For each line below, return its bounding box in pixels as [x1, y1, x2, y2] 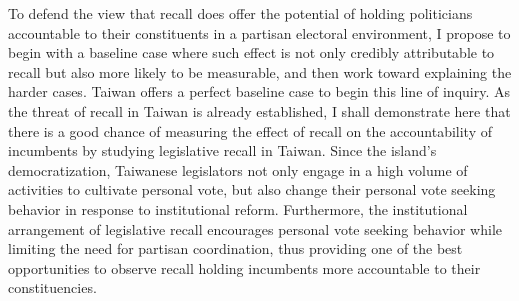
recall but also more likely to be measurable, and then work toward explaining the [8, 61, 512, 82]
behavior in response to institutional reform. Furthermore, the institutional [8, 198, 468, 219]
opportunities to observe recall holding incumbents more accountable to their [8, 257, 481, 278]
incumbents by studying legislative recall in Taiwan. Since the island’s [8, 140, 437, 161]
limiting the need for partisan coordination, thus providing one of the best [8, 238, 463, 259]
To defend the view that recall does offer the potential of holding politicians [8, 3, 473, 23]
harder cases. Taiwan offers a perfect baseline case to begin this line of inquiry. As [8, 81, 510, 102]
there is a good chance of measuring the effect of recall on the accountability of [8, 120, 493, 141]
